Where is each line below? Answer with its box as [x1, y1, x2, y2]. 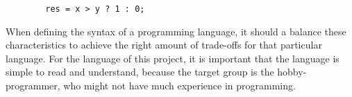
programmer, [6, 78, 60, 93]
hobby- [277, 64, 307, 79]
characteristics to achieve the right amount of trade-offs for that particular [6, 37, 322, 52]
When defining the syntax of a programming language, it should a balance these [6, 24, 346, 38]
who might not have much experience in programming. [63, 78, 296, 93]
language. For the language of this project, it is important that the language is [6, 51, 340, 65]
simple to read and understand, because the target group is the [6, 64, 274, 79]
